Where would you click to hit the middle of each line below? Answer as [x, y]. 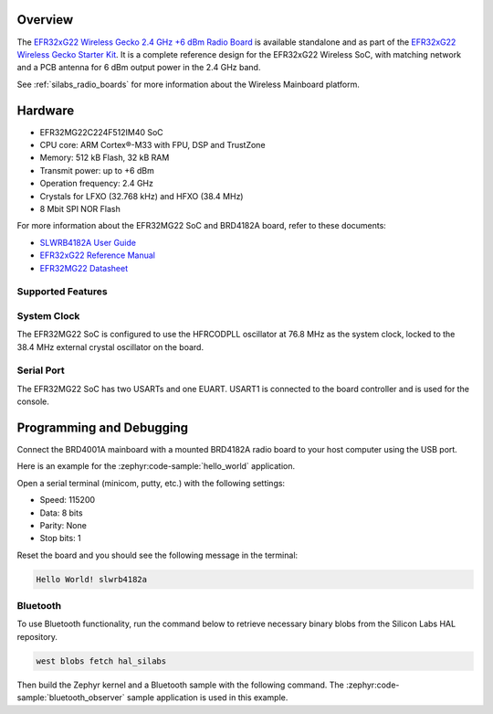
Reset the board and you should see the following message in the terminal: [157, 555]
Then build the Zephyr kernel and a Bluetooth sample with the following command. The [180, 685]
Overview [45, 20]
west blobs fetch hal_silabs [101, 661]
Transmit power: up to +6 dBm [97, 170]
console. [33, 401]
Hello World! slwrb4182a [92, 579]
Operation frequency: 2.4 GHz [97, 184]
